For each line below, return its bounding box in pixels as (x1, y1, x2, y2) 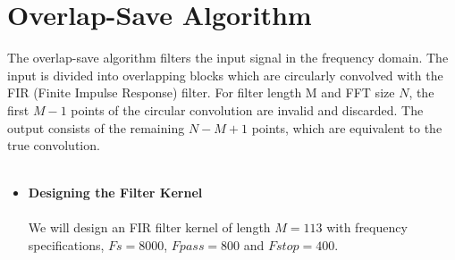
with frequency (326, 218, 408, 237)
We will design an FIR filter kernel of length (28, 218, 271, 237)
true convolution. (7, 136, 100, 155)
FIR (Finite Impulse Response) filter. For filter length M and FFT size (7, 83, 395, 102)
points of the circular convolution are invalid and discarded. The (71, 100, 424, 119)
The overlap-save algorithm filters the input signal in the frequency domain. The (7, 48, 449, 67)
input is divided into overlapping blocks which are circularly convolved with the (7, 65, 443, 84)
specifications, (28, 236, 105, 255)
